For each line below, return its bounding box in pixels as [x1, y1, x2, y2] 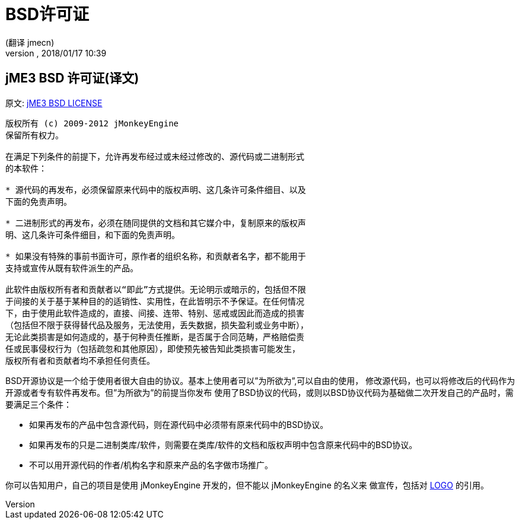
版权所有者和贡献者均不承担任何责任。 [5, 355, 155, 366]
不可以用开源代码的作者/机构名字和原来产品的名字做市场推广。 [29, 459, 273, 470]
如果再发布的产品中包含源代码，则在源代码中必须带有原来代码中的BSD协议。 [29, 419, 329, 430]
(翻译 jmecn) [5, 37, 55, 47]
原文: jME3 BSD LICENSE [5, 97, 103, 108]
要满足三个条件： [5, 399, 72, 409]
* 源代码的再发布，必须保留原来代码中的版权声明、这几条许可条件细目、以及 [5, 185, 306, 195]
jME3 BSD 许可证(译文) [5, 71, 139, 86]
